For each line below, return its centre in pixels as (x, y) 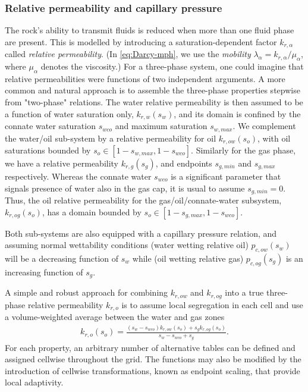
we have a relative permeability (62, 163)
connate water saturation (50, 126)
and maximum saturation (161, 126)
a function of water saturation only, (69, 113)
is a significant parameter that (226, 176)
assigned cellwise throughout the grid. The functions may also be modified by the (153, 359)
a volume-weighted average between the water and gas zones (115, 317)
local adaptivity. (34, 382)
